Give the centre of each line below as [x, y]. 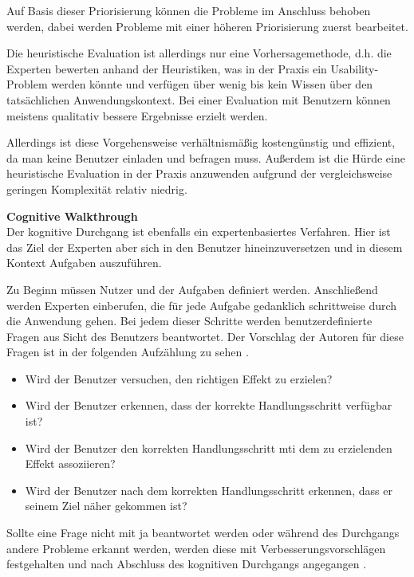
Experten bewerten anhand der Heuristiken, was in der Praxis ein [167, 68]
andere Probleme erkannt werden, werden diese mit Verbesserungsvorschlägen [196, 548]
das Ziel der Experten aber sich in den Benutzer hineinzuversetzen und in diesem [205, 247]
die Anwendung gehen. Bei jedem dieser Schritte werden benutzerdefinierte [189, 321]
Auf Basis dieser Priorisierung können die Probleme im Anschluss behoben [189, 10]
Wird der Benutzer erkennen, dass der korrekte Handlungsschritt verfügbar [209, 405]
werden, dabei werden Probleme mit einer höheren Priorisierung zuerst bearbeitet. [207, 26]
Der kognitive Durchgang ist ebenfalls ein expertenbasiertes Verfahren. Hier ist [199, 232]
